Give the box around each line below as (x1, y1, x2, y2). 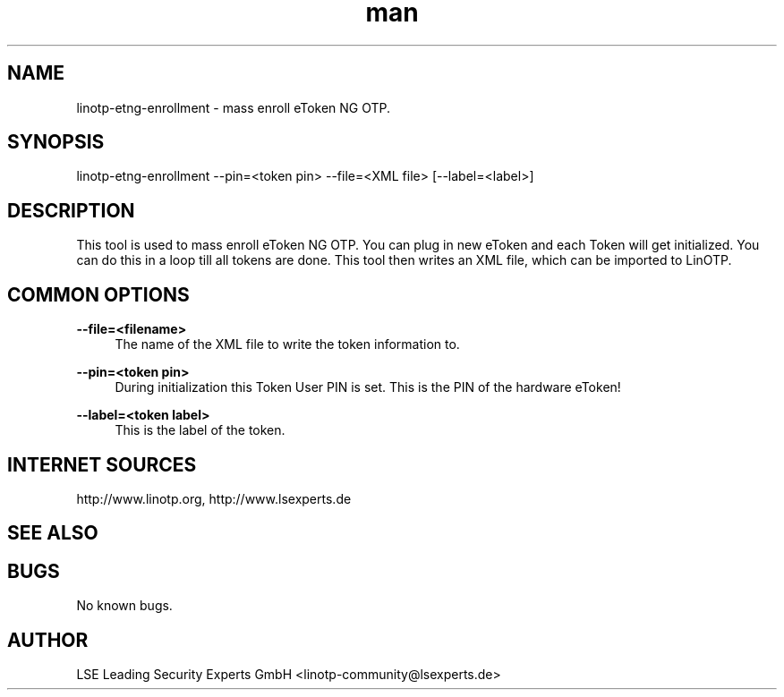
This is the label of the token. (115, 422, 285, 438)
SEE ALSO (7, 522, 98, 545)
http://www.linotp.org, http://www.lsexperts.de (76, 490, 352, 506)
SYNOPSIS (7, 131, 105, 154)
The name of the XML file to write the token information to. (115, 336, 460, 353)
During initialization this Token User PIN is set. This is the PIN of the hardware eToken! (115, 379, 621, 395)
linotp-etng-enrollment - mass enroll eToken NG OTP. (76, 99, 391, 115)
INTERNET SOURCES (7, 453, 197, 476)
